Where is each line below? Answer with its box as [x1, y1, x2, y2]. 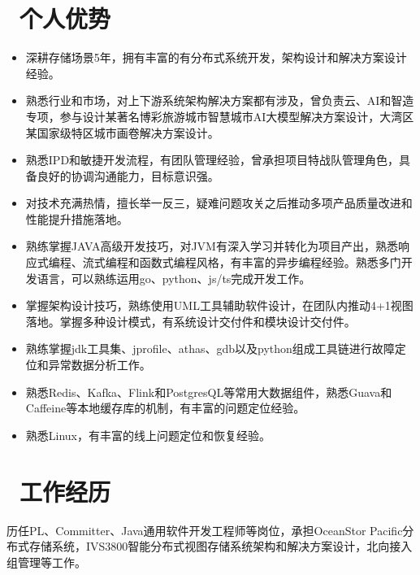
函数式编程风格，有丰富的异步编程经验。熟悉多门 [139, 254, 401, 271]
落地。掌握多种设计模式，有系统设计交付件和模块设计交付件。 [25, 312, 356, 329]
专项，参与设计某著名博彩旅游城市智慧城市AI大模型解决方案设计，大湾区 [25, 107, 414, 124]
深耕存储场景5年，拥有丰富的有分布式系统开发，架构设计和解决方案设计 [25, 49, 407, 66]
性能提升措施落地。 [25, 210, 128, 227]
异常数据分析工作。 [48, 356, 151, 373]
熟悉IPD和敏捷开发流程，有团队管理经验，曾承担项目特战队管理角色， [25, 151, 400, 168]
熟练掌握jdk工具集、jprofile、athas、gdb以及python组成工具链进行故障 [25, 340, 395, 357]
